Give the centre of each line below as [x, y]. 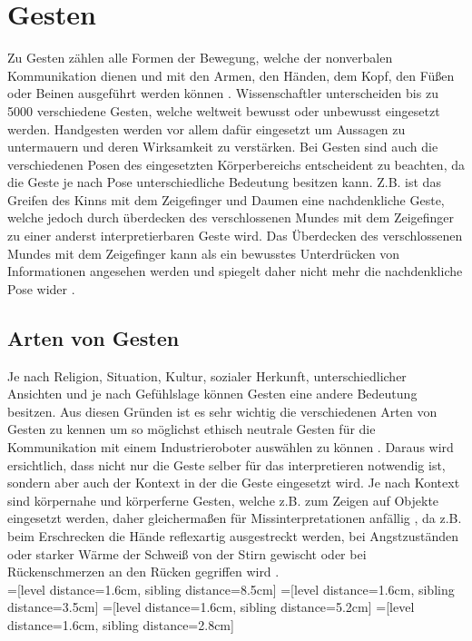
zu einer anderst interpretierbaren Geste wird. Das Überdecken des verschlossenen [235, 236]
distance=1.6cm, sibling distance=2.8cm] [121, 624]
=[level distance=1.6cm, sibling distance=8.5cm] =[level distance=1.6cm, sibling [231, 589]
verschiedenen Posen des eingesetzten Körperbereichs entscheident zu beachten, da [236, 164]
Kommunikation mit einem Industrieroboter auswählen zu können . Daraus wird [231, 447]
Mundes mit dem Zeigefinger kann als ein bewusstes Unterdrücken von [204, 253]
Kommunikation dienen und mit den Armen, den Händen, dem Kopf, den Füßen [231, 75]
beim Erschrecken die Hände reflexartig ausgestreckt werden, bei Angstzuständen [233, 535]
